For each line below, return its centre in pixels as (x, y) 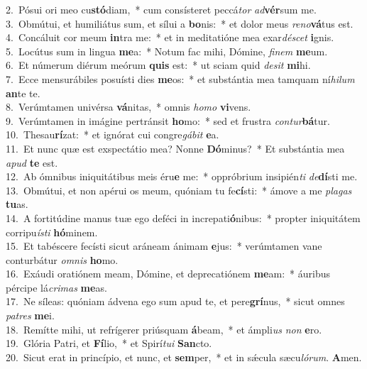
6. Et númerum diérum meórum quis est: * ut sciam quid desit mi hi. (158, 65)
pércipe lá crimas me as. (56, 287)
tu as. (17, 204)
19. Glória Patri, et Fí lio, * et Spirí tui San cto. (109, 343)
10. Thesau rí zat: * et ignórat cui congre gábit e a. (113, 134)
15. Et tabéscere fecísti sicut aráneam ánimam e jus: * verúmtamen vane (164, 246)
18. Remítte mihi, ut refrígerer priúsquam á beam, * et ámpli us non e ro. (164, 329)
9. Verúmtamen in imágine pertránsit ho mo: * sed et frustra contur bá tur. (168, 120)
